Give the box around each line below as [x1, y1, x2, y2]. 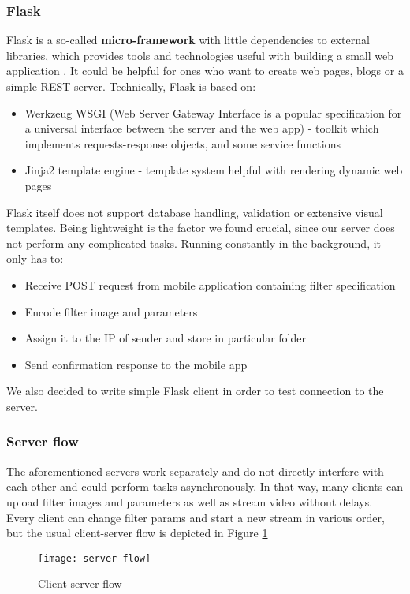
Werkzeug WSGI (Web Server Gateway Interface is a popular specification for [24, 104, 402, 121]
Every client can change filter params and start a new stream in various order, [6, 509, 385, 525]
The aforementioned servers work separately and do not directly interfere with [6, 462, 384, 479]
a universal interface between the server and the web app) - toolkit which [24, 120, 379, 136]
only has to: [6, 250, 64, 267]
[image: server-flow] [38, 552, 151, 564]
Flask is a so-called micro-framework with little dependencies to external [6, 32, 370, 48]
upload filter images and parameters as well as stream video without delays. [6, 493, 373, 510]
